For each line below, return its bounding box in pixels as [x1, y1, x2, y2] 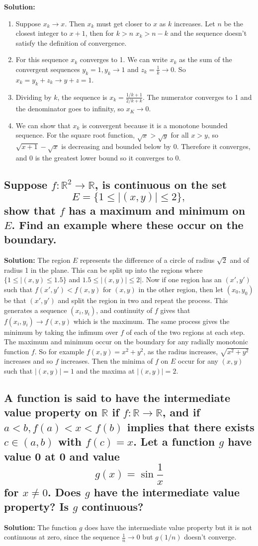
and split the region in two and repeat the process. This [58, 295, 228, 305]
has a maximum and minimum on [69, 202, 246, 218]
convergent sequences [15, 64, 80, 74]
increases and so [4, 356, 53, 366]
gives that [160, 305, 190, 315]
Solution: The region [4, 255, 71, 265]
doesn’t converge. [184, 532, 237, 542]
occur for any [178, 356, 218, 366]
